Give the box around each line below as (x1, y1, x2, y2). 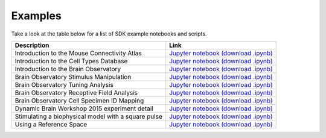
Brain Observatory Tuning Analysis (14, 80, 114, 89)
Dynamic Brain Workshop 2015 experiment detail (14, 104, 153, 113)
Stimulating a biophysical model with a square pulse (14, 112, 162, 121)
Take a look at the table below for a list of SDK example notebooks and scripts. (11, 30, 207, 37)
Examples (11, 9, 62, 22)
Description (14, 41, 50, 49)
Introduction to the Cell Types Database (14, 57, 128, 65)
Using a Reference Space (14, 120, 88, 128)
